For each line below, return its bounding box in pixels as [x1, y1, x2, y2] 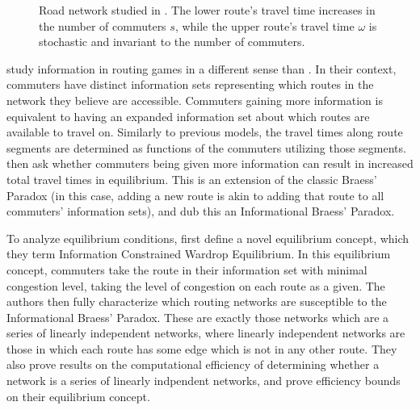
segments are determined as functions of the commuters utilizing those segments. [6, 139, 406, 156]
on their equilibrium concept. [6, 387, 150, 404]
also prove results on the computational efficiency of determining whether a [6, 356, 380, 373]
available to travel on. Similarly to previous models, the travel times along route [6, 123, 403, 140]
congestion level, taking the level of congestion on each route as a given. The [6, 277, 385, 294]
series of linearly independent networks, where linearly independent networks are [6, 324, 405, 341]
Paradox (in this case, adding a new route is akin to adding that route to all [6, 186, 384, 203]
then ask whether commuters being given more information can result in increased [6, 155, 414, 172]
